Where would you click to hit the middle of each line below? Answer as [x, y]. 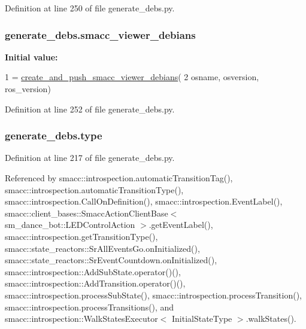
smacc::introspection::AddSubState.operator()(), [93, 271]
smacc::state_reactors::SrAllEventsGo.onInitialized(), [102, 248]
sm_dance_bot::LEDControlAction [70, 225]
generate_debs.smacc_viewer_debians [100, 34]
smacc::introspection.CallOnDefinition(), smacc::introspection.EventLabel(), [144, 201]
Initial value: [31, 57]
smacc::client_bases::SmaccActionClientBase [87, 213]
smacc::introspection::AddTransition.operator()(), [95, 283]
